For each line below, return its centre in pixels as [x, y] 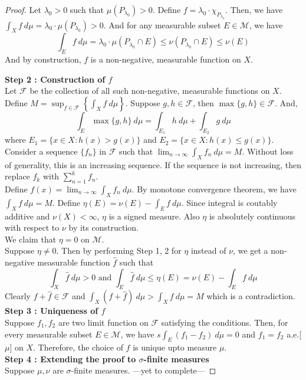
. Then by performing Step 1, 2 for [119, 250]
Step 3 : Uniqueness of [52, 311]
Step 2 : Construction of [55, 79]
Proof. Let [23, 9]
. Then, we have [254, 9]
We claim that [31, 239]
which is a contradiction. [251, 296]
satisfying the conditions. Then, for [225, 322]
